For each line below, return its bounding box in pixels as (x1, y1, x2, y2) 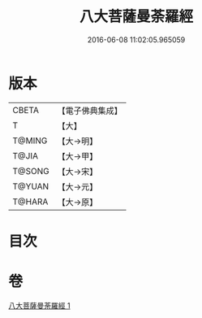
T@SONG (12, 165, 50, 176)
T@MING (12, 135, 48, 146)
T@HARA (12, 196, 49, 207)
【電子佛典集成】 (57, 105, 123, 116)
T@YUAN (12, 181, 49, 192)
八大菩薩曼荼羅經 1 (8, 300, 71, 310)
